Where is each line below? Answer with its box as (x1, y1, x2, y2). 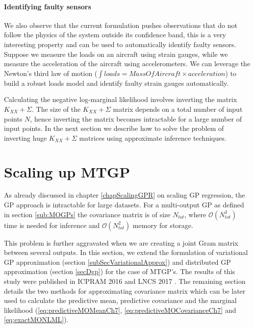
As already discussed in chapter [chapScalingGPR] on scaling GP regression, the (4, 190, 245, 200)
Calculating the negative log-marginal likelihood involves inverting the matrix (4, 94, 237, 104)
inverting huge (4, 132, 47, 143)
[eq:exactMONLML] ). (4, 314, 69, 325)
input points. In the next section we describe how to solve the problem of (4, 123, 224, 133)
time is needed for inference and (4, 220, 100, 230)
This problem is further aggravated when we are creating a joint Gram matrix (4, 237, 238, 248)
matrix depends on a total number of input (113, 103, 243, 114)
